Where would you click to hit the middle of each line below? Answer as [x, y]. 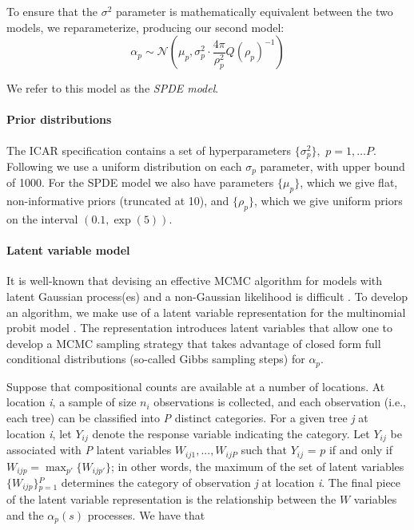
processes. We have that [146, 514]
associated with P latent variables [89, 450]
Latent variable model [68, 250]
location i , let [39, 433]
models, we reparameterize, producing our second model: [145, 27]
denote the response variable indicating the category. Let [231, 433]
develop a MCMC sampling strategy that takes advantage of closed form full [194, 343]
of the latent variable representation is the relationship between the [171, 499]
